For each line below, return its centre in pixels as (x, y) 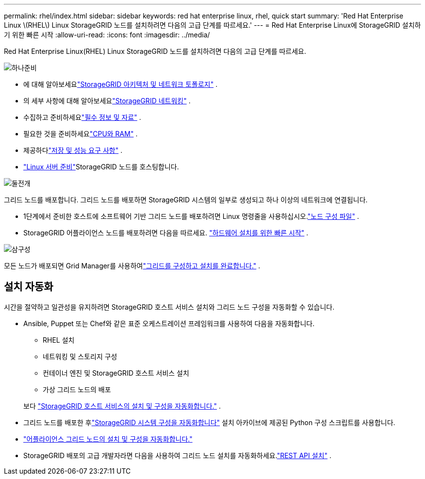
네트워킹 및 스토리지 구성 (80, 356)
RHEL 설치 (59, 340)
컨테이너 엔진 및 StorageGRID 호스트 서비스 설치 (116, 373)
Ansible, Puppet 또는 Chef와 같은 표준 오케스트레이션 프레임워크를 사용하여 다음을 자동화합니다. (169, 323)
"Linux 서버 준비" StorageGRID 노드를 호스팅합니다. (101, 167)
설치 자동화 (29, 287)
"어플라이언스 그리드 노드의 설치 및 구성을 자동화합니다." (108, 439)
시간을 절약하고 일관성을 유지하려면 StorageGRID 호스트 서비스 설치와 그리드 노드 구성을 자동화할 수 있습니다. (169, 307)
